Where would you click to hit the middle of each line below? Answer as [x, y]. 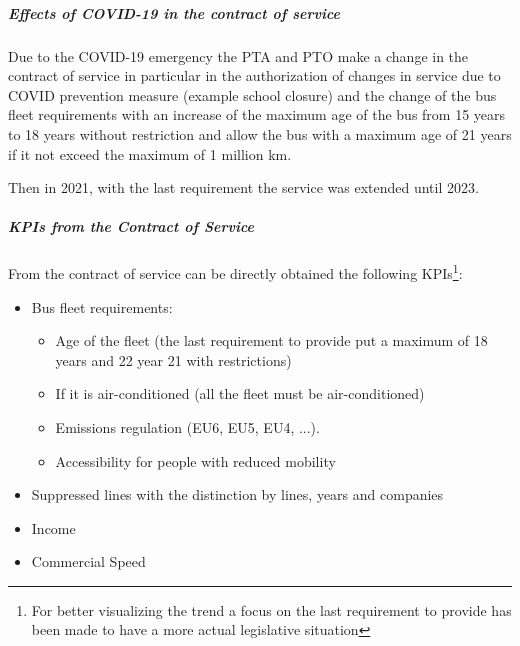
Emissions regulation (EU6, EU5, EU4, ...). [187, 426]
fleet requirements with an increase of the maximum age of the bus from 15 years [257, 114]
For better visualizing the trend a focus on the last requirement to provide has [271, 609]
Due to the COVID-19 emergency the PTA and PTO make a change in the [238, 55]
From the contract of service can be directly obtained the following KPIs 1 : [235, 271]
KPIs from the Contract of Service [131, 226]
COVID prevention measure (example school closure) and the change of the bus [252, 94]
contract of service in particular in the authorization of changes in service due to [254, 75]
